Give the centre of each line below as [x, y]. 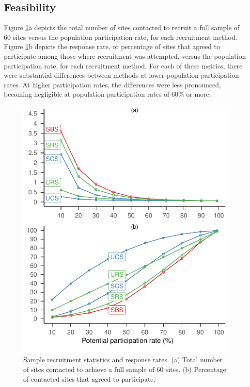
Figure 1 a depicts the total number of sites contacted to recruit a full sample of [122, 27]
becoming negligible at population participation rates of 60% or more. [108, 94]
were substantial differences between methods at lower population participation [122, 75]
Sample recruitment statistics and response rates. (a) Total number [123, 360]
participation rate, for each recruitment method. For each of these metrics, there [123, 65]
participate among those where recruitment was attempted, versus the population [125, 56]
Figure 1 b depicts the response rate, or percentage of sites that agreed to [112, 46]
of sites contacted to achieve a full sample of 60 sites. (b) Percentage [125, 369]
